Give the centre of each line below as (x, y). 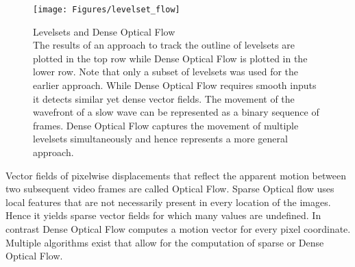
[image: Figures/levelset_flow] (107, 10)
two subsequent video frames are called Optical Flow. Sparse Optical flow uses (170, 189)
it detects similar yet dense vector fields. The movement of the (164, 98)
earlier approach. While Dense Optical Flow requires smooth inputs (175, 85)
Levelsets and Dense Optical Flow (104, 31)
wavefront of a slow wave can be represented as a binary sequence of (176, 112)
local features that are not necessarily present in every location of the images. (168, 202)
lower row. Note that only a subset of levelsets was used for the (166, 72)
